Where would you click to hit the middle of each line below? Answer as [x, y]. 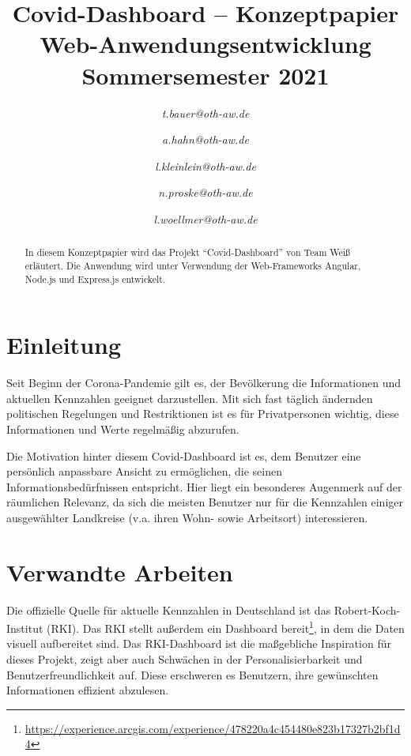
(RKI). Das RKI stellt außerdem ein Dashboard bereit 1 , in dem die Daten [226, 627]
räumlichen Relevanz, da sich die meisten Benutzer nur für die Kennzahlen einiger [205, 502]
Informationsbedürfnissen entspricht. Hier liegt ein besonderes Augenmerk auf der [204, 486]
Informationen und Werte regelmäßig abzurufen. [123, 429]
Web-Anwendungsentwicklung [205, 44]
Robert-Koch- [367, 609]
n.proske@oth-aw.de [205, 192]
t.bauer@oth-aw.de [205, 113]
